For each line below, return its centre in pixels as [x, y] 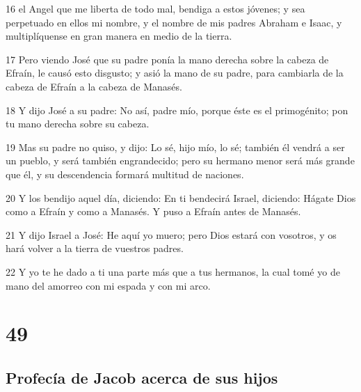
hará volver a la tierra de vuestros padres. [95, 248]
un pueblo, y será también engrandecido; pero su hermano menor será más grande [180, 160]
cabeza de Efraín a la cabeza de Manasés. [94, 86]
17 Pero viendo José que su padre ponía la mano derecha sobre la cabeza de [167, 59]
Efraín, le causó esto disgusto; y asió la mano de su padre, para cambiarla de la [175, 73]
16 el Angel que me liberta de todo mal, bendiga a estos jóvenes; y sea [155, 8]
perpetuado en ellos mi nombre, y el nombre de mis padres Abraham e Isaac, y [174, 22]
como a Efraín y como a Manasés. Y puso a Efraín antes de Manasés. [153, 211]
